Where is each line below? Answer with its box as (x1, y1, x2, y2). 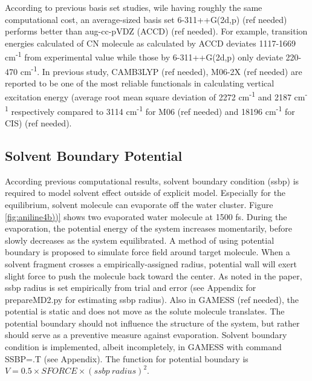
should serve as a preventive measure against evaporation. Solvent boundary (5, 328, 287, 341)
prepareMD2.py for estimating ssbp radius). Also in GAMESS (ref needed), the (5, 293, 299, 305)
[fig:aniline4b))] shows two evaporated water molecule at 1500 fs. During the (5, 210, 287, 223)
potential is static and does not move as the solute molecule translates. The (5, 305, 285, 317)
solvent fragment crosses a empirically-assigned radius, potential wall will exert (5, 257, 297, 270)
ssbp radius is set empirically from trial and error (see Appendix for (5, 281, 256, 294)
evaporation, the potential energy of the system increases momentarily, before (5, 222, 292, 235)
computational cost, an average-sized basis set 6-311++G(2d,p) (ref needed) (5, 13, 287, 25)
